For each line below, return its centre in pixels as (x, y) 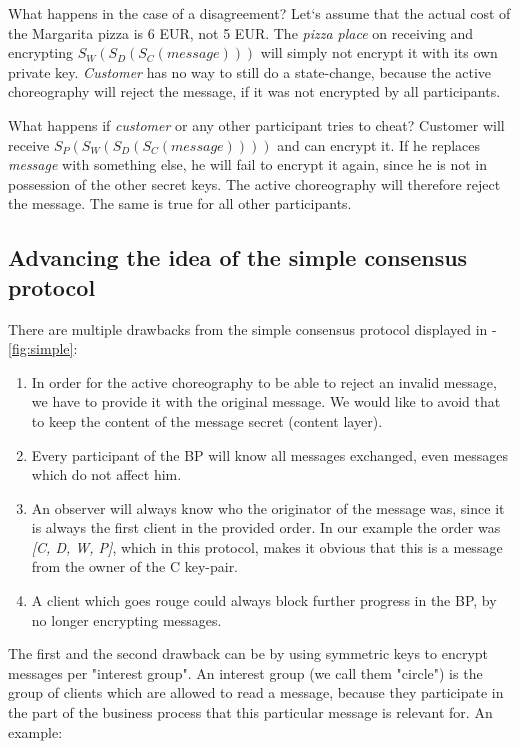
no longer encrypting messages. (126, 619)
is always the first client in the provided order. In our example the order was (266, 527)
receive (29, 144)
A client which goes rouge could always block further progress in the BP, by (264, 600)
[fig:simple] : (43, 348)
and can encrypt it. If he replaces (379, 144)
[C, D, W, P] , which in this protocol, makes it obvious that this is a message (267, 546)
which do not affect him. (106, 474)
